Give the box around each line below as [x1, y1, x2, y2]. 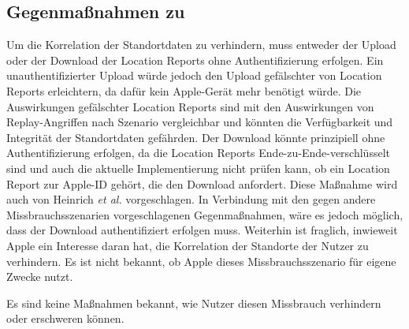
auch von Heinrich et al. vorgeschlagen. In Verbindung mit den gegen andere [6, 191, 376, 207]
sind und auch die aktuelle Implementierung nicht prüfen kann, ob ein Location [6, 159, 390, 176]
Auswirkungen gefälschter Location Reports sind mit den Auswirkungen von [6, 98, 374, 114]
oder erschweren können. [6, 310, 125, 327]
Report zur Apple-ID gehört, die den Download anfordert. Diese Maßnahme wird [6, 175, 398, 192]
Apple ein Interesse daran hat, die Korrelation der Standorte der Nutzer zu [6, 237, 369, 253]
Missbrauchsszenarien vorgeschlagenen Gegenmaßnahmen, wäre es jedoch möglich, [6, 206, 403, 222]
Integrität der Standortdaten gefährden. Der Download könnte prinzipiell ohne [6, 129, 385, 145]
